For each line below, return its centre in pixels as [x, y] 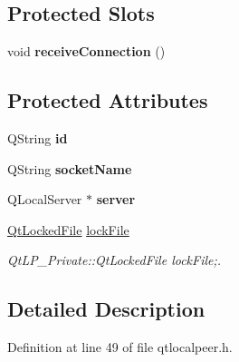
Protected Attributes [108, 100]
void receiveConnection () [86, 51]
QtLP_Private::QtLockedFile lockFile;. [115, 260]
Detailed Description [106, 309]
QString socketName [70, 168]
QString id [38, 138]
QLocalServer [45, 199]
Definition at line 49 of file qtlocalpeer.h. [120, 347]
